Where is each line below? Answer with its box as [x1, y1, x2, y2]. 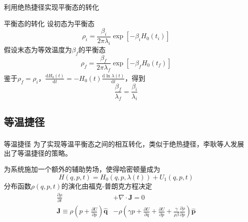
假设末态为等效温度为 [4, 44, 72, 54]
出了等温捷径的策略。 [4, 148, 72, 158]
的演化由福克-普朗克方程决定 [61, 180, 152, 191]
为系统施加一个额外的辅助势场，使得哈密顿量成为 [4, 164, 160, 174]
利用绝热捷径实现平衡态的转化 [4, 2, 99, 12]
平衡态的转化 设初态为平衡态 [4, 18, 95, 28]
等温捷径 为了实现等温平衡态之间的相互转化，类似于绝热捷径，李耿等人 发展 [4, 138, 244, 148]
